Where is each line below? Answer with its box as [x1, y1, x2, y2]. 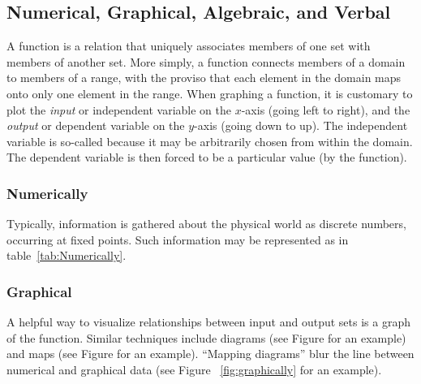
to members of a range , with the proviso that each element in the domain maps [6, 69, 402, 86]
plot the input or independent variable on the [6, 101, 232, 118]
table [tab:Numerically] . [6, 247, 127, 264]
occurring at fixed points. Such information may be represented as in [6, 231, 349, 248]
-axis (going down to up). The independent [194, 117, 408, 134]
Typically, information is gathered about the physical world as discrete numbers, [6, 215, 406, 232]
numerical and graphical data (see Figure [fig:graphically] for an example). [6, 360, 382, 378]
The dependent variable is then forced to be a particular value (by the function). [6, 149, 407, 166]
